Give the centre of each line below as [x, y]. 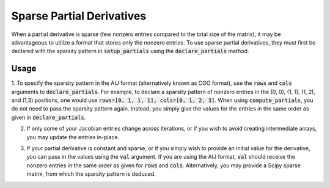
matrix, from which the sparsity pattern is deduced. [91, 174]
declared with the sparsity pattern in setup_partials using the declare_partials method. [130, 51]
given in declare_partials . [49, 117]
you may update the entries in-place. [73, 137]
